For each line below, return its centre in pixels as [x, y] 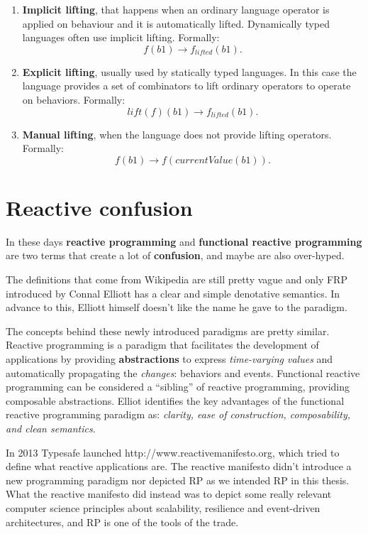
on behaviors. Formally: [74, 99]
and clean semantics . [51, 428]
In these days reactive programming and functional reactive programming [184, 241]
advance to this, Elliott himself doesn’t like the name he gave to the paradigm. [177, 307]
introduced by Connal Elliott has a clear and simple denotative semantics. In [173, 293]
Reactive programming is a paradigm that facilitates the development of [162, 345]
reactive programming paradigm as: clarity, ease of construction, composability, [178, 414]
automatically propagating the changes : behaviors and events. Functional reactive [183, 372]
